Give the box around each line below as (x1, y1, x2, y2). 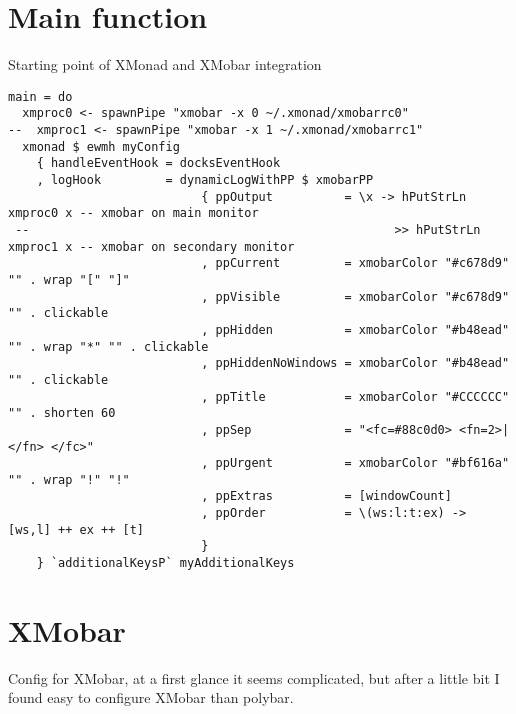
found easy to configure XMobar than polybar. (8, 687, 294, 708)
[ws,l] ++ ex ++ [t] (8, 522, 145, 537)
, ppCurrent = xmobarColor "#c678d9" (201, 256, 510, 271)
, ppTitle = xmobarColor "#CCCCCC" (201, 389, 510, 404)
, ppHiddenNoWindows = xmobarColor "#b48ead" (201, 356, 510, 371)
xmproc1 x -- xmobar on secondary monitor (8, 239, 295, 254)
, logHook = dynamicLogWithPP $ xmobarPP (36, 173, 374, 187)
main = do (8, 89, 73, 104)
